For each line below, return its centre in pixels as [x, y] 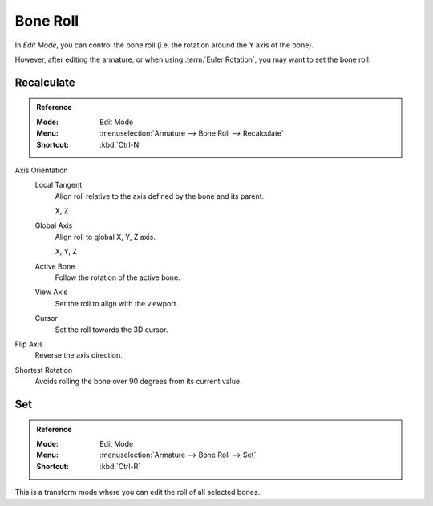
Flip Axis [29, 344]
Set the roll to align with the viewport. [117, 303]
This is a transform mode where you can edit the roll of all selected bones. [138, 492]
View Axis [51, 292]
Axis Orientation [41, 170]
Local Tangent [59, 185]
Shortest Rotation [44, 370]
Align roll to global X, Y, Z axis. [105, 237]
